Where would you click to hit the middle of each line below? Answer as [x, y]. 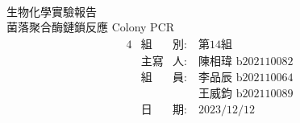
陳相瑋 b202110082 [246, 61]
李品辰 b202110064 [246, 78]
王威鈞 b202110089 [246, 94]
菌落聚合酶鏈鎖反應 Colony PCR [91, 27]
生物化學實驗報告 [52, 11]
